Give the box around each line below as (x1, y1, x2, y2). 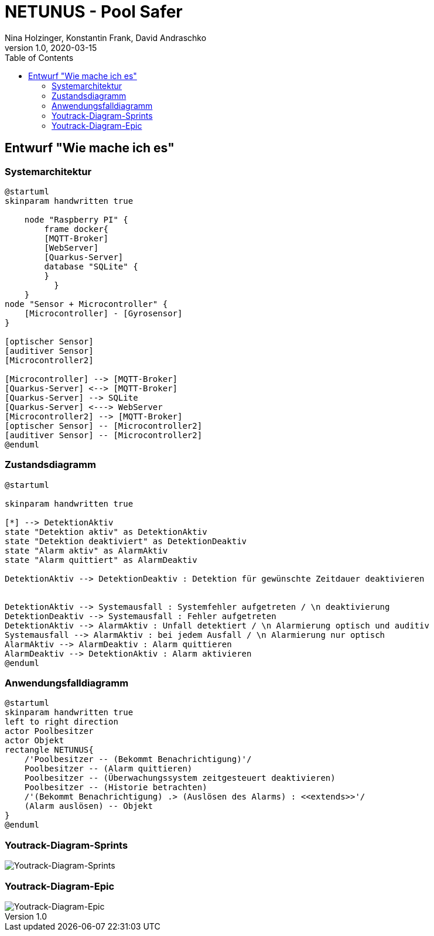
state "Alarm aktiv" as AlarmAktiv (5, 545, 168, 555)
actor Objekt (5, 736, 64, 746)
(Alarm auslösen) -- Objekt (24, 801, 153, 811)
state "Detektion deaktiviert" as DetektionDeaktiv (5, 536, 247, 546)
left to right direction (5, 717, 118, 727)
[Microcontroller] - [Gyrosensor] (24, 308, 183, 318)
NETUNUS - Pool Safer (5, 2, 183, 22)
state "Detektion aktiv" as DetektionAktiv (5, 527, 207, 537)
